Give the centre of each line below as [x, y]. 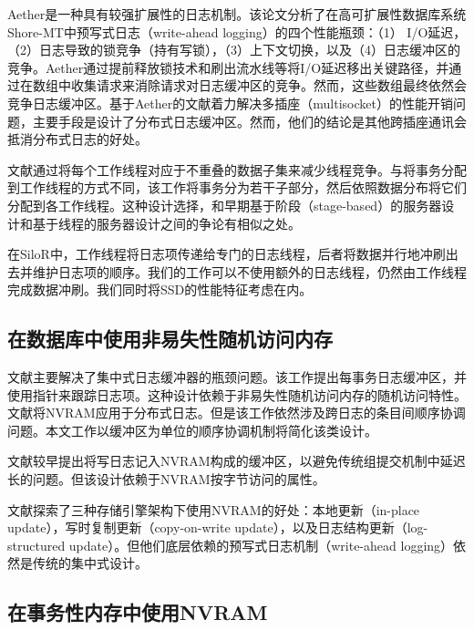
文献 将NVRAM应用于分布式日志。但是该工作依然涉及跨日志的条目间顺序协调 [237, 413]
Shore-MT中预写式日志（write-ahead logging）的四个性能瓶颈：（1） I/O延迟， [237, 31]
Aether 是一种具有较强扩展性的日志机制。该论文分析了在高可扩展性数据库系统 [237, 14]
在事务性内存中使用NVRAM [138, 612]
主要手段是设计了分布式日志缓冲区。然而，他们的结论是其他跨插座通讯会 [249, 121]
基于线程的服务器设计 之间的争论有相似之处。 [166, 223]
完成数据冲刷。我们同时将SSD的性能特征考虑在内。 [160, 289]
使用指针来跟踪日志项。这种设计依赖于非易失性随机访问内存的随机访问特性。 [237, 394]
